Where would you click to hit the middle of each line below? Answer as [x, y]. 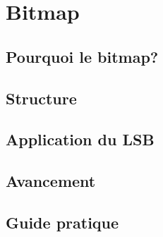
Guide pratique [62, 222]
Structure [41, 98]
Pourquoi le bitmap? [82, 56]
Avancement [51, 181]
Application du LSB [80, 139]
